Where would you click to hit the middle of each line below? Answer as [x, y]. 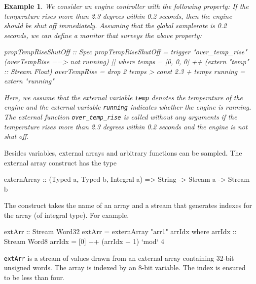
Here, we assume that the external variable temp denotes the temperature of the [124, 97]
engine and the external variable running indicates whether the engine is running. [128, 107]
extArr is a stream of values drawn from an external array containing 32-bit [119, 258]
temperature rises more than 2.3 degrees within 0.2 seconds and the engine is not [126, 126]
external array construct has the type [60, 162]
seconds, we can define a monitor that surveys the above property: [103, 35]
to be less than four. [35, 277]
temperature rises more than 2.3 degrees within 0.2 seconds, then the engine [118, 16]
